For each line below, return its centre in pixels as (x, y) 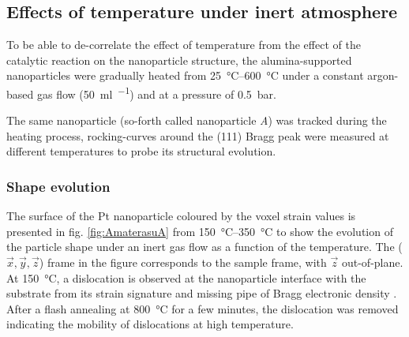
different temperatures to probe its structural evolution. (141, 151)
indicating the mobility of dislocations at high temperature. (150, 324)
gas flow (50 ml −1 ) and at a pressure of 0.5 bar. (156, 92)
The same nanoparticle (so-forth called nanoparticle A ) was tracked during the (197, 120)
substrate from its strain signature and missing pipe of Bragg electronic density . (202, 293)
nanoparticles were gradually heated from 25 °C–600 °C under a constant (185, 75)
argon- (383, 75)
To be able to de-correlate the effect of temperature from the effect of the (184, 45)
